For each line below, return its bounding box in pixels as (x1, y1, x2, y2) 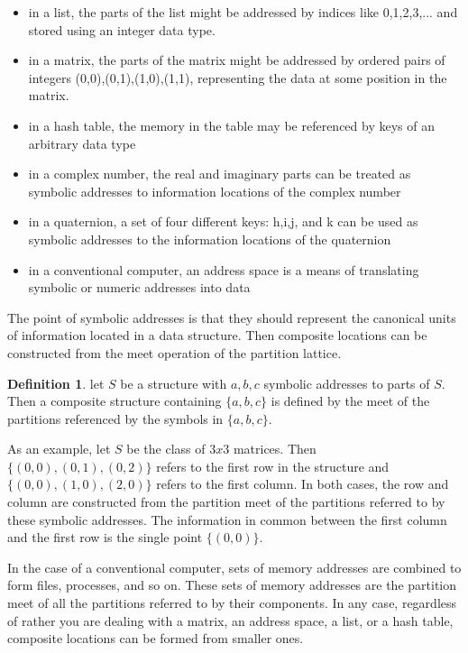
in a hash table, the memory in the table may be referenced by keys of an (28, 115, 435, 134)
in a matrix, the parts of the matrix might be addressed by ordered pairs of (28, 51, 445, 69)
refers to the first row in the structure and (156, 456, 390, 475)
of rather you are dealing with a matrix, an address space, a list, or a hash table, (7, 611, 454, 630)
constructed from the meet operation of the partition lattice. (7, 343, 342, 362)
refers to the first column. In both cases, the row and (156, 474, 449, 493)
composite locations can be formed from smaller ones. (7, 629, 304, 648)
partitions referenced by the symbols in (7, 409, 224, 428)
